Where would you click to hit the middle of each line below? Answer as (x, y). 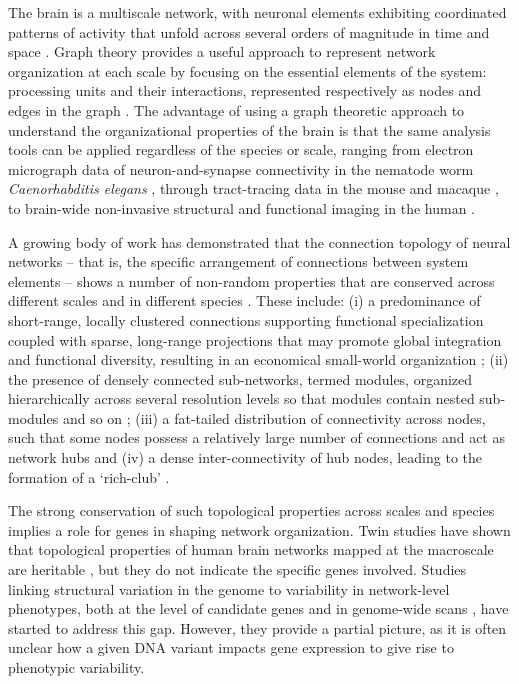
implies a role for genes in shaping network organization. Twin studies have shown (259, 529)
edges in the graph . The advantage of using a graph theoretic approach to (236, 109)
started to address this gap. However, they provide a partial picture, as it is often (257, 627)
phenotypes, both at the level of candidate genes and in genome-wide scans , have (258, 608)
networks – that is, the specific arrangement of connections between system (238, 261)
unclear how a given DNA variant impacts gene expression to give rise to (231, 647)
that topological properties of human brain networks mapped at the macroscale (251, 549)
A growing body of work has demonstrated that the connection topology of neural (259, 241)
